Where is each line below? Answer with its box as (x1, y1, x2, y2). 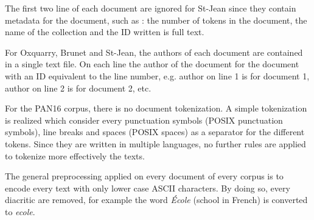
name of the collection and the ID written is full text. (5, 25, 204, 38)
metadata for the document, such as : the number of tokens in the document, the (5, 13, 307, 26)
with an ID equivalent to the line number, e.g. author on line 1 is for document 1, (5, 69, 310, 82)
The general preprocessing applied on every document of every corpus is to (5, 170, 284, 182)
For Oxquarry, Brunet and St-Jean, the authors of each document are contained (5, 45, 303, 58)
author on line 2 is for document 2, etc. (5, 81, 152, 94)
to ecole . (5, 205, 35, 218)
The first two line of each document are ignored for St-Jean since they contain (5, 2, 296, 14)
